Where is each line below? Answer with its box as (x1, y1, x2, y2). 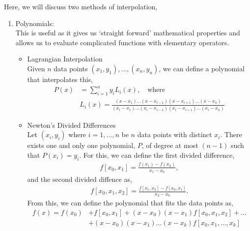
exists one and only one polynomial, (27, 140, 136, 150)
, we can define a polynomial (159, 63, 245, 73)
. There (220, 129, 242, 140)
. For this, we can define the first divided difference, (79, 149, 235, 160)
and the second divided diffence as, (27, 174, 132, 184)
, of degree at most (141, 140, 198, 150)
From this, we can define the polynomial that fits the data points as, (27, 198, 233, 208)
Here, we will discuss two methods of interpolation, (4, 1, 158, 11)
